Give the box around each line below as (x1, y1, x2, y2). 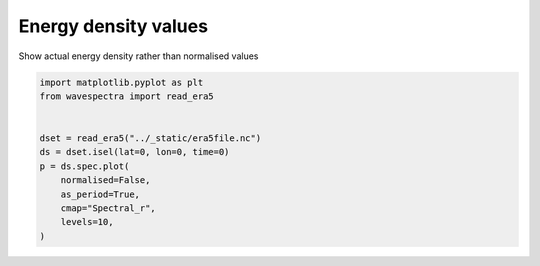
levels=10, (60, 216, 114, 228)
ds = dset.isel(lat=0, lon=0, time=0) (39, 146, 230, 158)
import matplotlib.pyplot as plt (39, 76, 204, 88)
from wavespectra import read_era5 (39, 90, 214, 102)
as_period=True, (60, 188, 140, 200)
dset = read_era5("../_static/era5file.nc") (39, 133, 262, 144)
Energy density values (18, 15, 209, 37)
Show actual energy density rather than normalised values (18, 50, 259, 62)
